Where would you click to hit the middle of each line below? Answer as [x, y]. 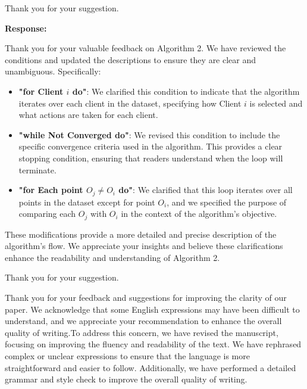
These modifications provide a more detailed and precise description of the [141, 234]
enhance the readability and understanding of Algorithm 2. [112, 257]
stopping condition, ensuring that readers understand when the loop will [151, 158]
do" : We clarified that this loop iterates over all [206, 190]
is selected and [276, 103]
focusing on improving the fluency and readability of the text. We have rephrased [153, 344]
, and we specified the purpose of [227, 202]
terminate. [37, 169]
